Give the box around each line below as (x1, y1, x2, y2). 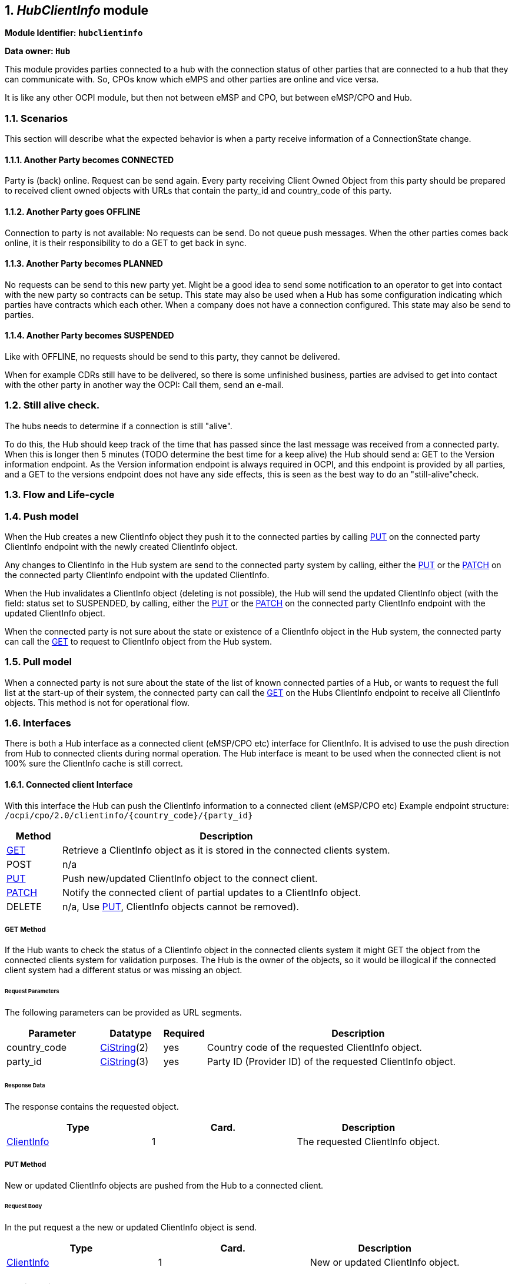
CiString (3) (100, 1056, 149, 1068)
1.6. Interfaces (5, 717, 71, 729)
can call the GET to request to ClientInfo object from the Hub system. (5, 636, 273, 646)
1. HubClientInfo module (5, 3, 149, 18)
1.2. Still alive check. (5, 399, 100, 412)
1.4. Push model (5, 510, 79, 522)
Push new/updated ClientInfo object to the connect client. (62, 872, 318, 884)
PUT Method (5, 1160, 46, 1169)
